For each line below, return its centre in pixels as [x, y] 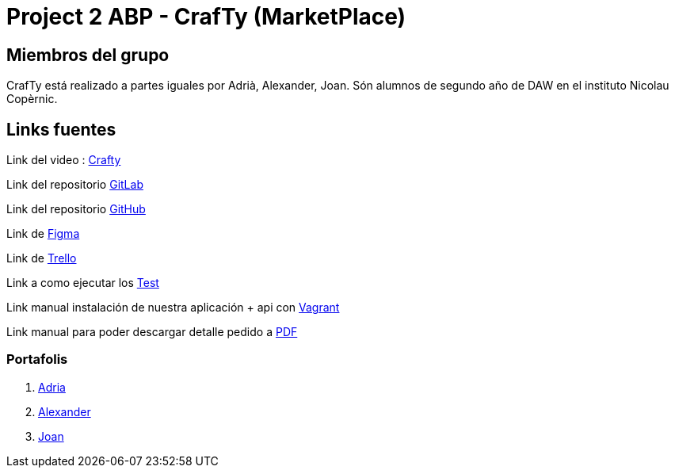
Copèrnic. [32, 99]
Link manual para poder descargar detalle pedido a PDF [152, 332]
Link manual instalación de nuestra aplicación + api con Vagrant [173, 308]
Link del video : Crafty [64, 160]
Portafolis [37, 359]
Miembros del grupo [88, 55]
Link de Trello [42, 258]
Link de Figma [43, 234]
